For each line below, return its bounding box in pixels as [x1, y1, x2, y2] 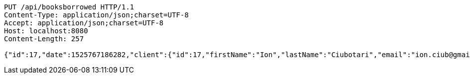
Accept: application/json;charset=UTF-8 [4, 19, 164, 27]
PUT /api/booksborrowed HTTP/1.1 [4, 3, 134, 11]
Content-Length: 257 [4, 35, 84, 43]
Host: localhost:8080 [4, 27, 88, 35]
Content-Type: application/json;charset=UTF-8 [4, 11, 189, 19]
